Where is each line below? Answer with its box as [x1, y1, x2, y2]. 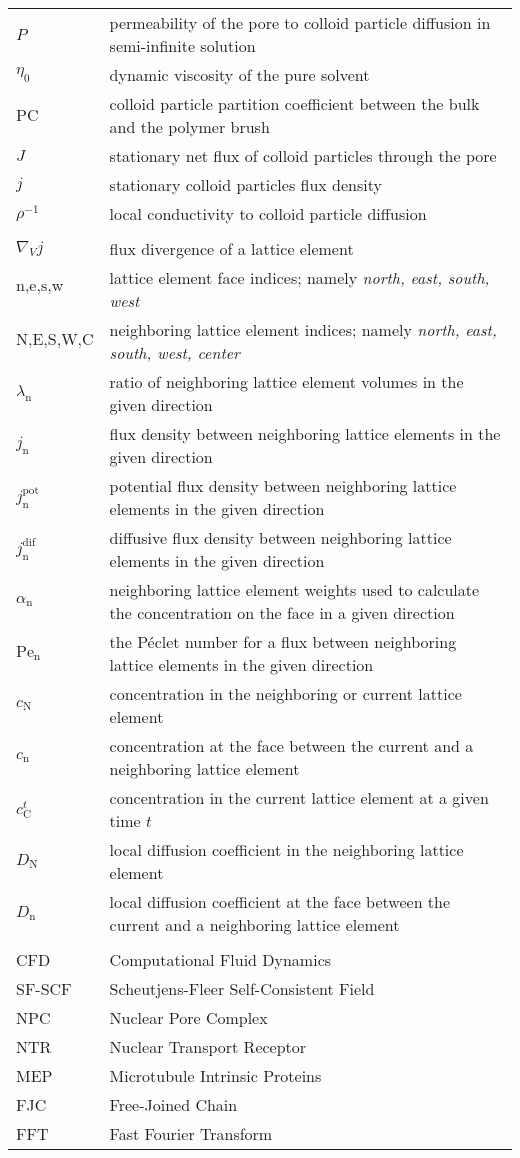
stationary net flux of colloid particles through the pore [109, 144, 497, 167]
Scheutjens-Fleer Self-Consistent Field [109, 977, 375, 1000]
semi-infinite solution [109, 34, 256, 57]
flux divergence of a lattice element [109, 237, 354, 260]
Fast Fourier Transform [109, 1122, 273, 1145]
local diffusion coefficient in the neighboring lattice [109, 838, 464, 861]
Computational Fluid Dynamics [109, 948, 332, 971]
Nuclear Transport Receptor [109, 1035, 307, 1058]
